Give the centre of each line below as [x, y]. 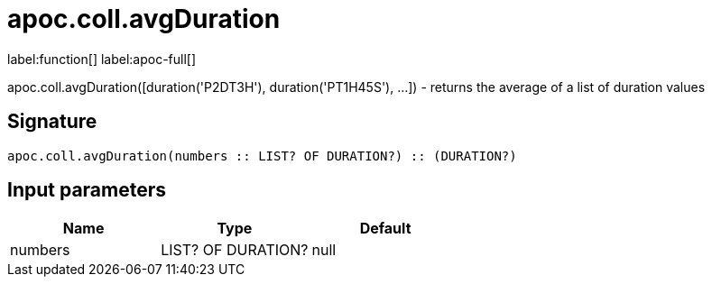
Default [385, 229]
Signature [52, 122]
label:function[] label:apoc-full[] [102, 59]
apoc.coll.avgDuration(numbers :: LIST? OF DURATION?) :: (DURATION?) [262, 156]
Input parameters [87, 190]
